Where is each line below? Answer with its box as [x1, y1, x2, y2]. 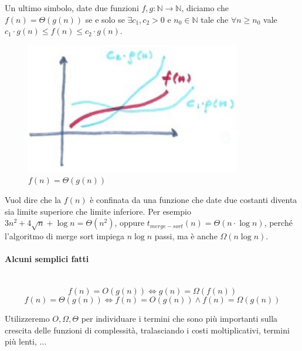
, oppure [114, 216, 145, 229]
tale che [201, 13, 229, 25]
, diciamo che [181, 2, 229, 13]
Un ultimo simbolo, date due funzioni [5, 2, 139, 13]
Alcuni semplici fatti [5, 253, 89, 265]
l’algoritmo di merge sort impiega [5, 229, 124, 242]
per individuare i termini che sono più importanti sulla [81, 312, 278, 324]
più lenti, [5, 335, 37, 347]
